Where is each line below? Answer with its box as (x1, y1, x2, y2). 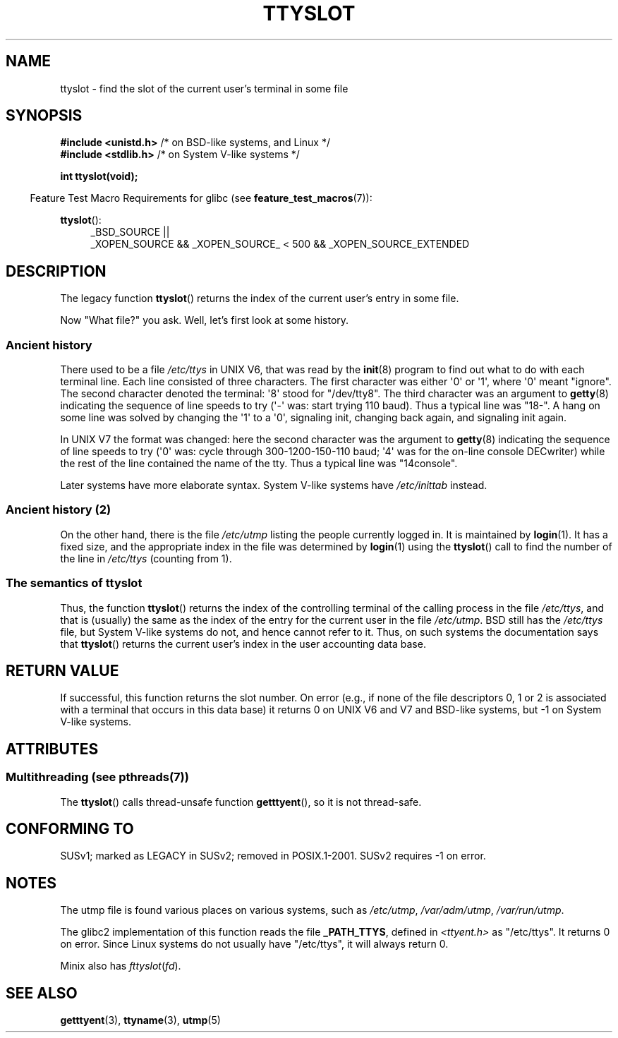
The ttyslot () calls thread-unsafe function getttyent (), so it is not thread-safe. (60, 795, 422, 808)
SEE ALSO (6, 984, 78, 1002)
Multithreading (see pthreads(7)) (6, 770, 189, 785)
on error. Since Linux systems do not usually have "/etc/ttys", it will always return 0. (60, 938, 449, 951)
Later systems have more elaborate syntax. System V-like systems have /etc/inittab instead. (60, 479, 487, 492)
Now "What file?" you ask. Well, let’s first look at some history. (60, 314, 349, 327)
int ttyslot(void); (60, 170, 138, 183)
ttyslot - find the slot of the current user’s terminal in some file (60, 82, 349, 95)
